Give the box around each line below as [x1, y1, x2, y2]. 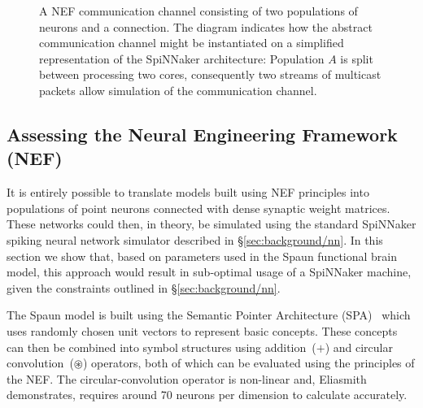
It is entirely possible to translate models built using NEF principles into [7, 184, 369, 201]
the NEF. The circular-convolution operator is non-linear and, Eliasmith [7, 370, 367, 387]
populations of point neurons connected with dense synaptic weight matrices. [7, 199, 390, 216]
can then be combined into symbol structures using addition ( [7, 338, 316, 355]
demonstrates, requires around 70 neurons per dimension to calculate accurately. [7, 386, 408, 403]
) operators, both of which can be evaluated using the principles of [83, 354, 415, 371]
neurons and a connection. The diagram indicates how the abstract [39, 18, 373, 35]
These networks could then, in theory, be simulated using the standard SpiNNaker [7, 215, 416, 232]
